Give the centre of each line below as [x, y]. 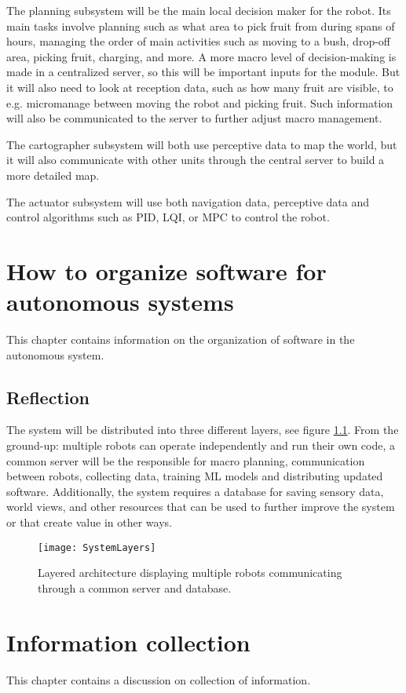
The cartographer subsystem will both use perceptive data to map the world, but [202, 144]
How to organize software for [166, 270]
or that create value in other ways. [89, 522]
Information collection [128, 642]
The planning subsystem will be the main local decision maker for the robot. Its [199, 10]
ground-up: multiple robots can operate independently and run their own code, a [201, 445]
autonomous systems [120, 302]
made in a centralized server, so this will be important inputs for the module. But [203, 72]
